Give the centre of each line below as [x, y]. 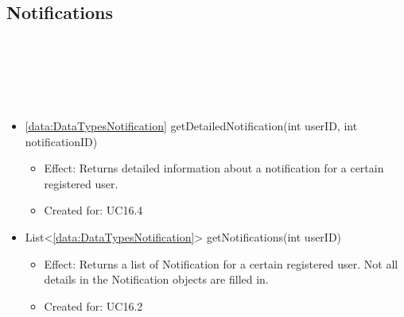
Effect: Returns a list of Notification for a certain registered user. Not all [221, 263]
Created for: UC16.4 [93, 210]
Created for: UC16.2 [93, 305]
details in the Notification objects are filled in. [156, 279]
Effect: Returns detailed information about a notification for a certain [214, 168]
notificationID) [61, 141]
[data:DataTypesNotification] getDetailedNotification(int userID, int [191, 125]
